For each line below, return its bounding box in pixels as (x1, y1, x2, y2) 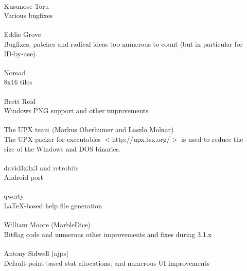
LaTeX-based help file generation (4, 201, 102, 211)
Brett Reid (4, 96, 36, 106)
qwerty (4, 191, 24, 201)
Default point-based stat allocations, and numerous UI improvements (4, 257, 210, 268)
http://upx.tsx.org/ (112, 134, 170, 144)
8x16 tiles (4, 77, 33, 87)
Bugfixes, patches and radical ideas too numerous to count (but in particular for (4, 38, 243, 49)
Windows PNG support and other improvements (4, 105, 148, 116)
